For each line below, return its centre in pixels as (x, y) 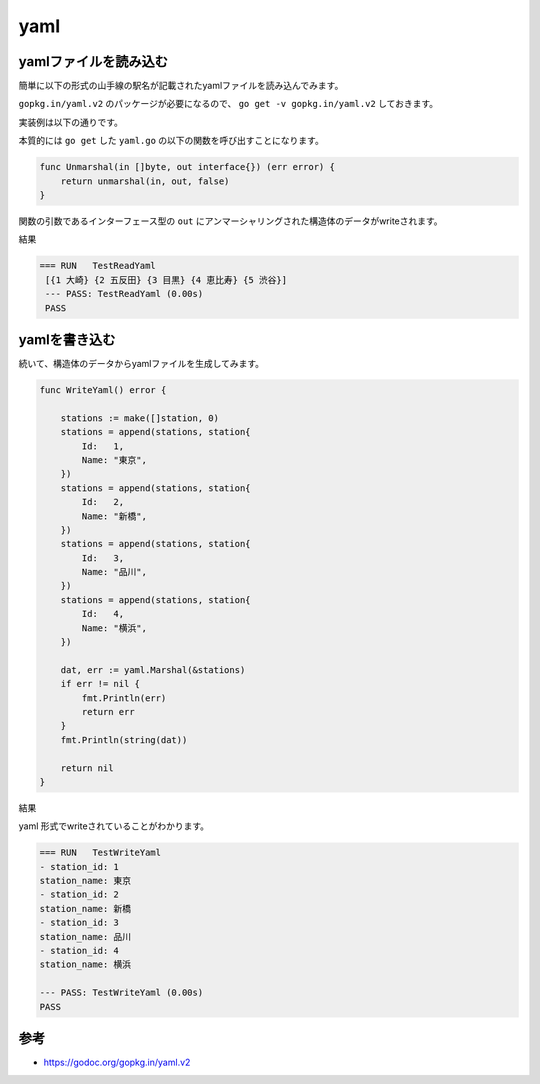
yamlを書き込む (67, 339)
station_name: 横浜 (85, 964)
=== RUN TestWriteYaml (100, 853)
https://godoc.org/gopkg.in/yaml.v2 (117, 1062)
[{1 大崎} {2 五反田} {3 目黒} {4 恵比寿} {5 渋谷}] (166, 279)
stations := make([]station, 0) (140, 418)
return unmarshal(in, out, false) (145, 181)
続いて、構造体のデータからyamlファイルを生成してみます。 (141, 364)
